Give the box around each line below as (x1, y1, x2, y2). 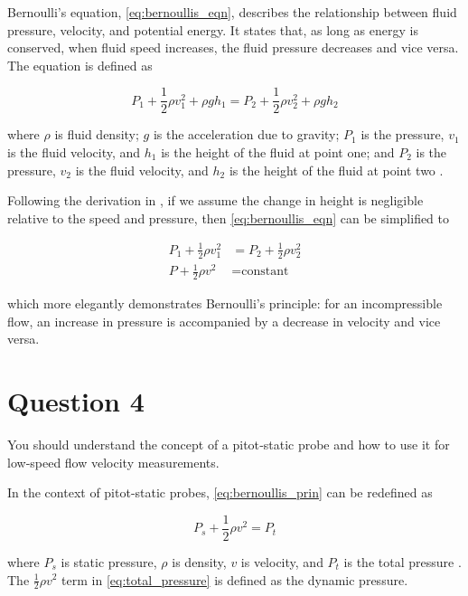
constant (241, 265, 289, 279)
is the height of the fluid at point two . (229, 160, 444, 179)
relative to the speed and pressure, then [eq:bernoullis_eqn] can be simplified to (7, 208, 450, 227)
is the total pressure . (343, 552, 462, 571)
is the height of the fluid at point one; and (161, 143, 395, 162)
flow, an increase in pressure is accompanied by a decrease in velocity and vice (7, 311, 441, 330)
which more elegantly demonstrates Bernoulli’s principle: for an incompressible (7, 294, 443, 313)
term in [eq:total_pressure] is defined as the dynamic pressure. (61, 570, 408, 589)
